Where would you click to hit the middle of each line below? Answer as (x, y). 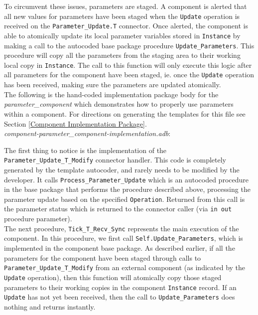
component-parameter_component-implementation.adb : (87, 133)
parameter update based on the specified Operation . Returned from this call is (125, 199)
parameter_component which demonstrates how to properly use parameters (119, 104)
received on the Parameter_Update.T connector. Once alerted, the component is (126, 26)
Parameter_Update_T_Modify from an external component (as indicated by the (125, 267)
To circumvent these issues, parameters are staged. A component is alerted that (126, 6)
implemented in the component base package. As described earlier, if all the (120, 248)
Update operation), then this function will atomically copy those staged (113, 277)
